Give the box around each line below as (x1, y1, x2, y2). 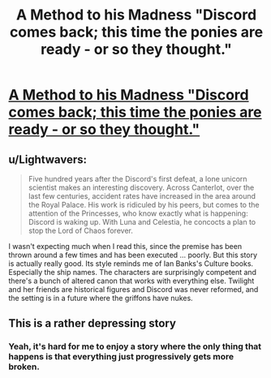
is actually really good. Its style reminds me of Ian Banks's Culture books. (8, 259, 254, 268)
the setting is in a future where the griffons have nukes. (8, 294, 193, 303)
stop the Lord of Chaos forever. (28, 226, 134, 235)
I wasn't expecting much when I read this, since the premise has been (8, 242, 242, 251)
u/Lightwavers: (8, 152, 88, 166)
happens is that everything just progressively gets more (8, 351, 234, 363)
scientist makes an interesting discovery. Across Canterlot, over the (28, 183, 255, 192)
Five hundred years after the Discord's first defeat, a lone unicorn (28, 174, 247, 183)
